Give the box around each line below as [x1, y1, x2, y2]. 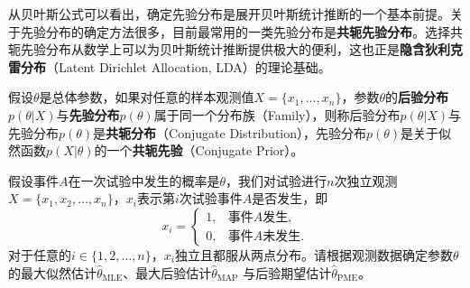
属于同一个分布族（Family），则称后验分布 [153, 105, 401, 124]
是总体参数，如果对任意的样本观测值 [39, 88, 254, 107]
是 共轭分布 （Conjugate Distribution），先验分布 [93, 123, 366, 142]
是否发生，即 [252, 189, 328, 208]
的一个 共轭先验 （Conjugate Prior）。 [94, 141, 304, 160]
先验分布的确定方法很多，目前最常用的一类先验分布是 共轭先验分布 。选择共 [20, 22, 463, 41]
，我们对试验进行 [226, 171, 327, 190]
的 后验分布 [384, 88, 448, 107]
